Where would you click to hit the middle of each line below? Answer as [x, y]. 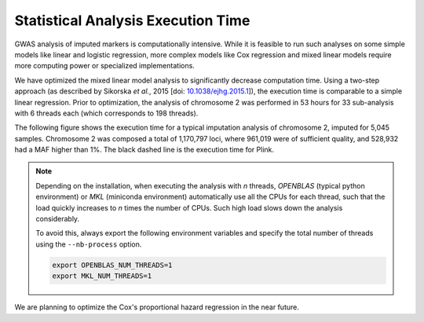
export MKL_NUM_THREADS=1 [102, 276]
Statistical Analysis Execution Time [132, 20]
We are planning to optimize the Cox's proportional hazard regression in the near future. [157, 307]
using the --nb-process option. [89, 244]
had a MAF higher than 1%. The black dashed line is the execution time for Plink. [144, 150]
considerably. [58, 219]
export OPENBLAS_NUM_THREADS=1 [112, 265]
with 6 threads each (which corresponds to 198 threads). [106, 113]
